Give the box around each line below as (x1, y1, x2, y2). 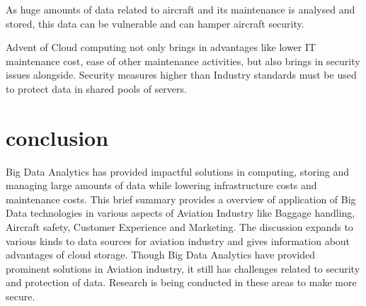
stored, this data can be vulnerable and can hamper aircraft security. (6, 16, 304, 30)
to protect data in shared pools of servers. (6, 81, 187, 96)
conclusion (6, 123, 109, 152)
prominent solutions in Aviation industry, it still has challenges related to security (6, 261, 360, 276)
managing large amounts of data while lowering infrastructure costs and (6, 178, 317, 193)
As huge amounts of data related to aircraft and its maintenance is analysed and (6, 2, 355, 16)
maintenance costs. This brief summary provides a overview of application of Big (6, 191, 356, 206)
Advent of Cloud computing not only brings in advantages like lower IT (6, 40, 316, 55)
